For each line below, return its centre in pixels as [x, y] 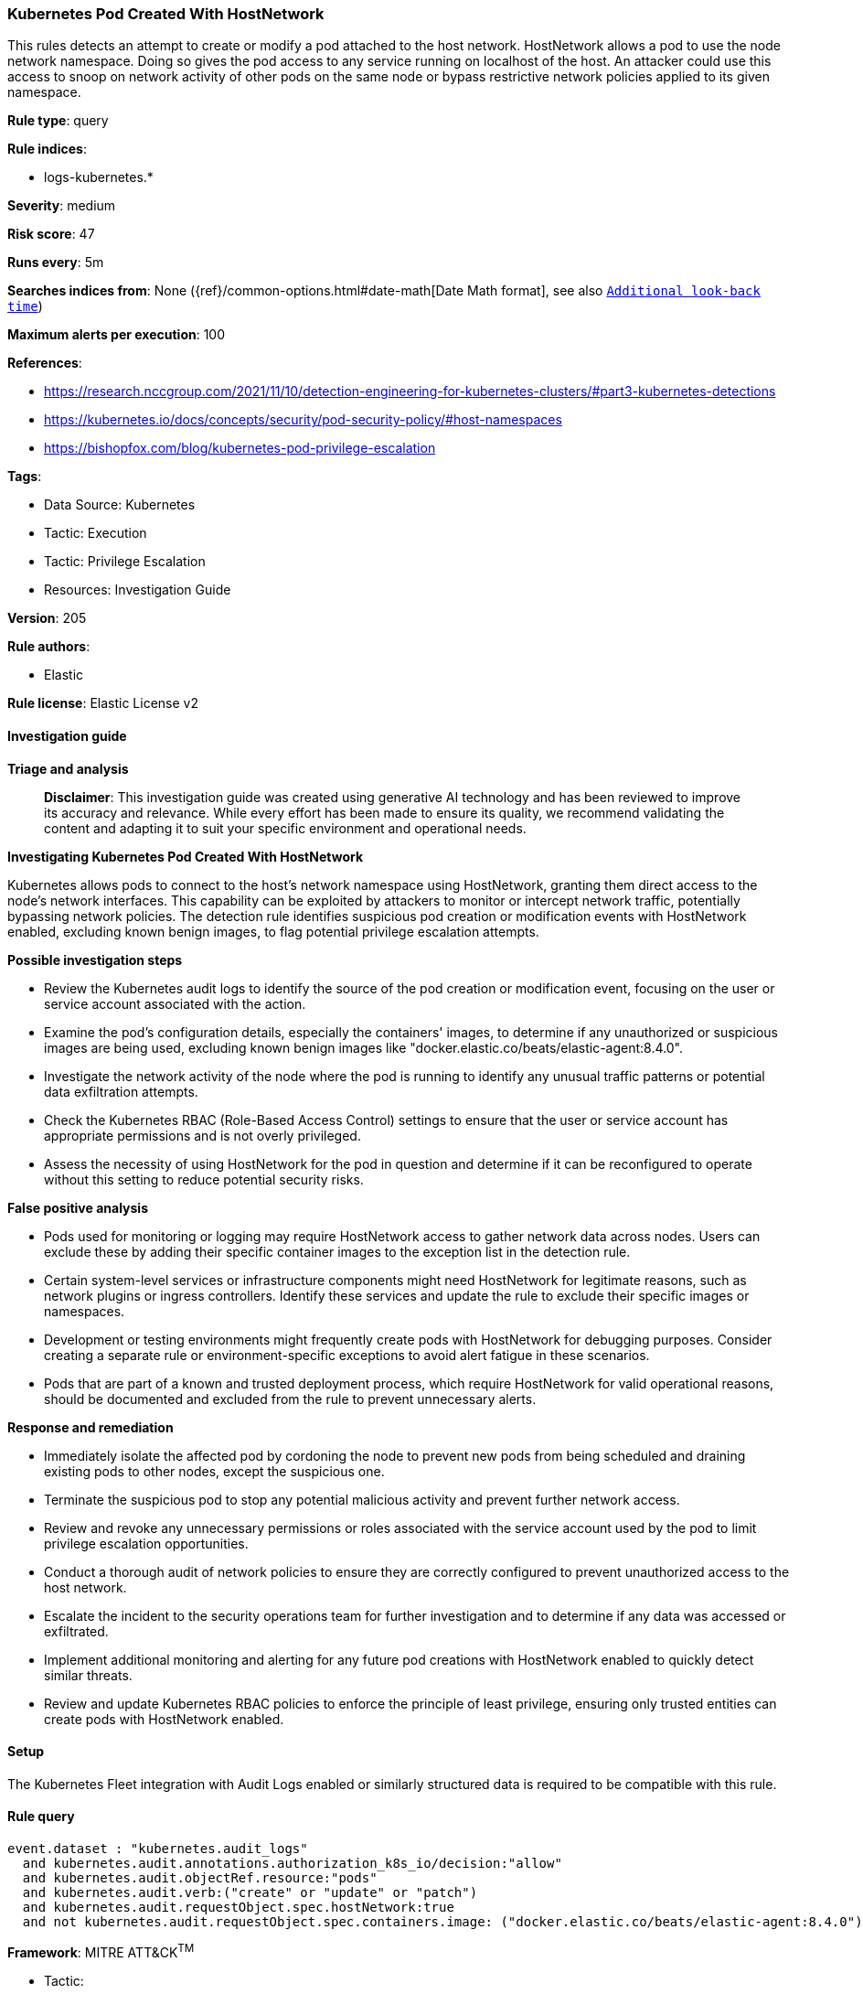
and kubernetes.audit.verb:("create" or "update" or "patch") [250, 1893]
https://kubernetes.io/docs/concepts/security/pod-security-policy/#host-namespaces [303, 420]
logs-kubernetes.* [99, 177]
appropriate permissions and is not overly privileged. [202, 1135]
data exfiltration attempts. [121, 1091]
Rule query [41, 1817]
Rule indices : [47, 149]
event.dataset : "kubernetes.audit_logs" [158, 1849]
